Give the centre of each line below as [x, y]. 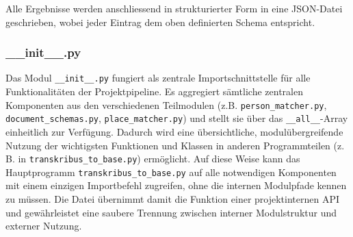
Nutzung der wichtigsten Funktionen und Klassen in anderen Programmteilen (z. [175, 145]
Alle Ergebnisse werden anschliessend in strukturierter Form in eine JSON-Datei [174, 8]
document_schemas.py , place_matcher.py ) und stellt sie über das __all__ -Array [177, 118]
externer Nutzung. [44, 226]
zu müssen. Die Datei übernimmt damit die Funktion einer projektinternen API [173, 199]
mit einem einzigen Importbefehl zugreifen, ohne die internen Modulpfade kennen [176, 185]
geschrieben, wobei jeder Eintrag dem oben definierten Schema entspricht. [160, 22]
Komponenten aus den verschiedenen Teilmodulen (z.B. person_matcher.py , [166, 104]
